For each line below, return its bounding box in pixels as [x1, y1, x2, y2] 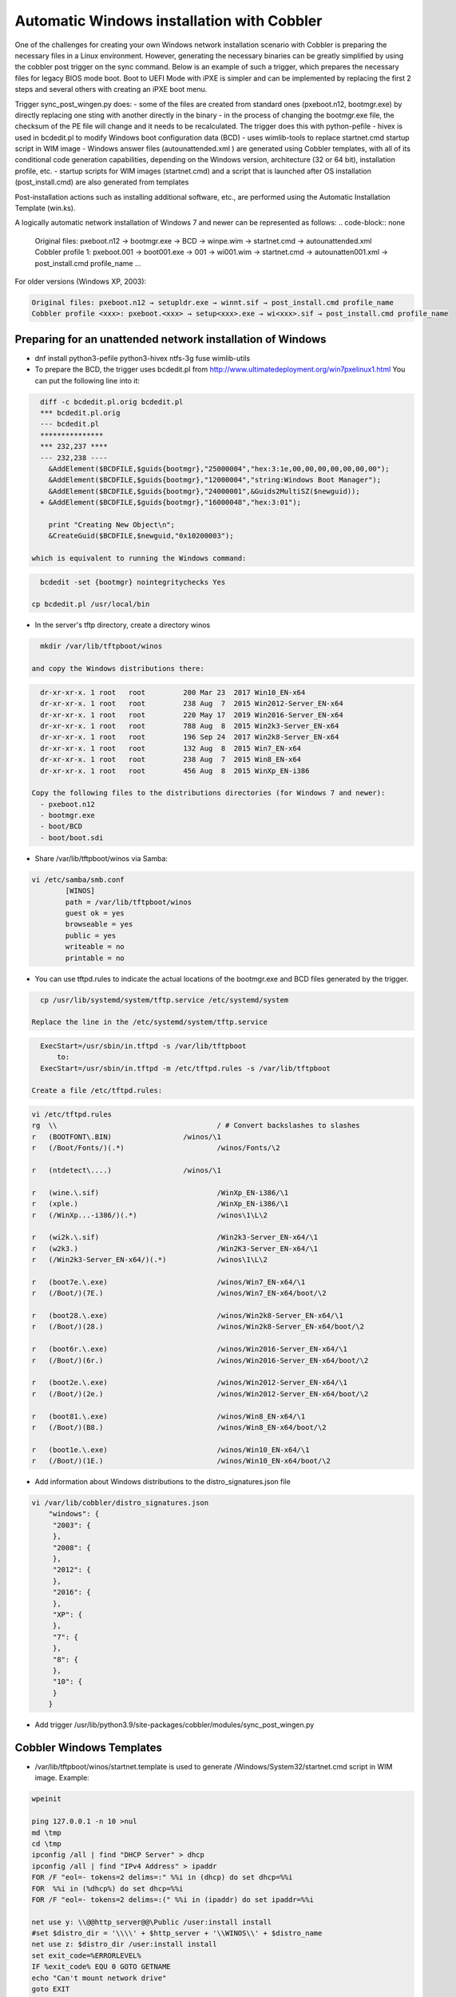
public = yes [65, 931, 117, 940]
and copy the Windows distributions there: [31, 664, 205, 673]
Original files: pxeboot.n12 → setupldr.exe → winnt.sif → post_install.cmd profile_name [31, 298, 395, 307]
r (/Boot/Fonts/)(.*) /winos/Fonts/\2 [31, 1143, 280, 1153]
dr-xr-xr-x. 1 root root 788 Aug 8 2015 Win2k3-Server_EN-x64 [40, 721, 339, 730]
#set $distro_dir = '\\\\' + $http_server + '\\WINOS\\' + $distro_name [31, 1929, 323, 1938]
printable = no [65, 953, 125, 963]
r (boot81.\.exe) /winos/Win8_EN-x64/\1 [31, 1411, 306, 1421]
